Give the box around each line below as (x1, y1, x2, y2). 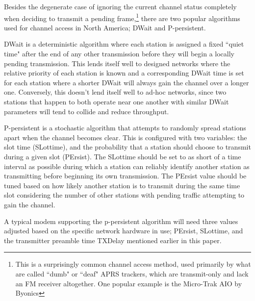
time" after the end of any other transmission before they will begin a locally (4, 49, 234, 59)
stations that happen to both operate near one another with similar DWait (4, 97, 229, 106)
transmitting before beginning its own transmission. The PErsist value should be (4, 171, 247, 181)
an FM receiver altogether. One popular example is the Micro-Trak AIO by (15, 278, 242, 288)
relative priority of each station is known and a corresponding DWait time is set (4, 68, 244, 78)
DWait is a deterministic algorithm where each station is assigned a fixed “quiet (4, 39, 244, 49)
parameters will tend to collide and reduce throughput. (4, 106, 169, 116)
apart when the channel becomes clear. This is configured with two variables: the (4, 132, 247, 142)
